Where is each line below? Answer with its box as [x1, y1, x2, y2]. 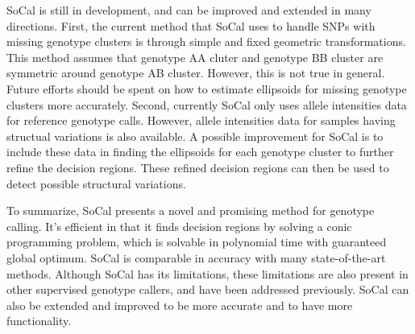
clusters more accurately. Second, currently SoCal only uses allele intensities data [6, 96, 407, 113]
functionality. [6, 312, 72, 329]
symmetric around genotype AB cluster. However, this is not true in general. [6, 64, 385, 81]
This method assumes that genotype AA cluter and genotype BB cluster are [6, 48, 384, 65]
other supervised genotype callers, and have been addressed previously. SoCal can [6, 281, 409, 298]
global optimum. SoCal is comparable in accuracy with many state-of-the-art [6, 249, 386, 266]
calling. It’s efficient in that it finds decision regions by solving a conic [6, 217, 352, 234]
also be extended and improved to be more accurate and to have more [6, 296, 353, 313]
